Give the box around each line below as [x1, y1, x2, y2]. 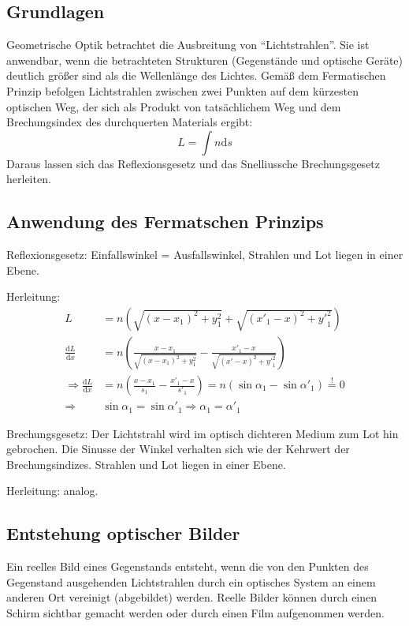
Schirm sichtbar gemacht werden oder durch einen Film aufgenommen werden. [6, 604, 385, 620]
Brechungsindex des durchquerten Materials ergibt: [6, 114, 253, 130]
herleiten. [6, 171, 51, 187]
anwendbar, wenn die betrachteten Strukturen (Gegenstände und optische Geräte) [6, 51, 403, 68]
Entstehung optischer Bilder [6, 521, 240, 545]
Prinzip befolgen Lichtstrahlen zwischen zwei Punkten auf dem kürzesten [6, 82, 359, 99]
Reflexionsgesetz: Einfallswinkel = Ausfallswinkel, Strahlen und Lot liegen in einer [6, 246, 403, 263]
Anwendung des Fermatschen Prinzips [6, 209, 324, 234]
